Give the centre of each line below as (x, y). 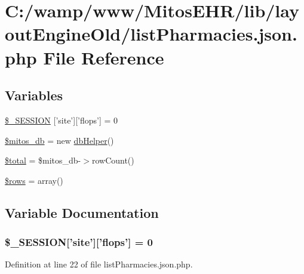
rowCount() (113, 160)
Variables (34, 95)
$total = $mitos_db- (43, 160)
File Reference (104, 57)
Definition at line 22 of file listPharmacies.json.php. (99, 264)
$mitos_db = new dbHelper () (59, 140)
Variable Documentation (82, 212)
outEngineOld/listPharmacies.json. (151, 34)
